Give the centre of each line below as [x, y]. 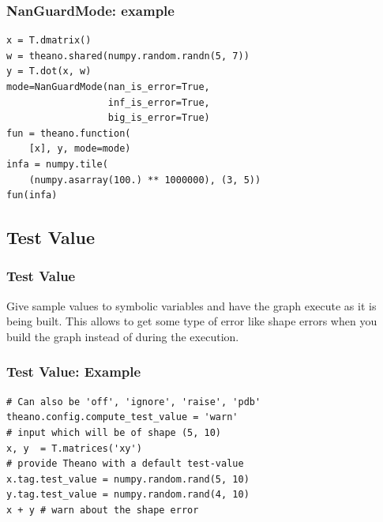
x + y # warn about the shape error [103, 510]
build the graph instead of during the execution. [123, 336]
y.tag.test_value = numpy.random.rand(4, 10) [128, 495]
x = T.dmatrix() [49, 41]
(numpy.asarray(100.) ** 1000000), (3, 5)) [145, 180]
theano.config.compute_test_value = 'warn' [122, 417]
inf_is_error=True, [159, 102]
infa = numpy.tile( [57, 164]
